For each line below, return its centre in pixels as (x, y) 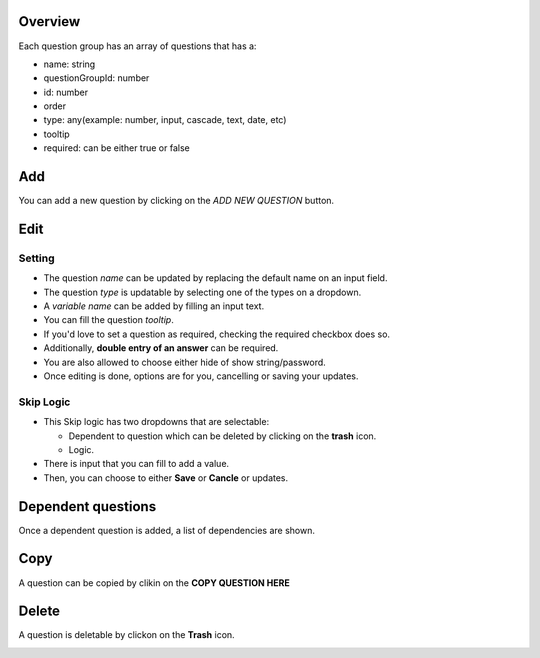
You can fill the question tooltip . (108, 320)
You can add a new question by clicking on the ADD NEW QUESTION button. (176, 201)
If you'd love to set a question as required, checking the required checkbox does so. (216, 334)
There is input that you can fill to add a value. (136, 464)
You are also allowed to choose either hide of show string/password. (185, 362)
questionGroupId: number (96, 78)
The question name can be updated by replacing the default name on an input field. (215, 278)
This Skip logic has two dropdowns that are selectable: (156, 422)
